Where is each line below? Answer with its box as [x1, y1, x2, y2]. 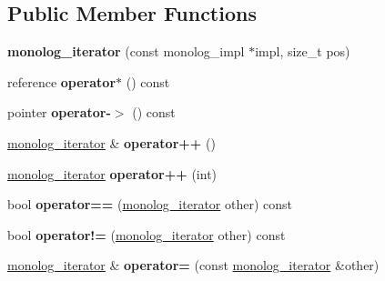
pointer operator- [7, 103, 111, 122]
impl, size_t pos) [255, 42, 350, 61]
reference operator [7, 72, 117, 91]
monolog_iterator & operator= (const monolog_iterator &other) [7, 256, 380, 275]
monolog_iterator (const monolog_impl [7, 42, 245, 61]
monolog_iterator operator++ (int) [7, 164, 218, 183]
